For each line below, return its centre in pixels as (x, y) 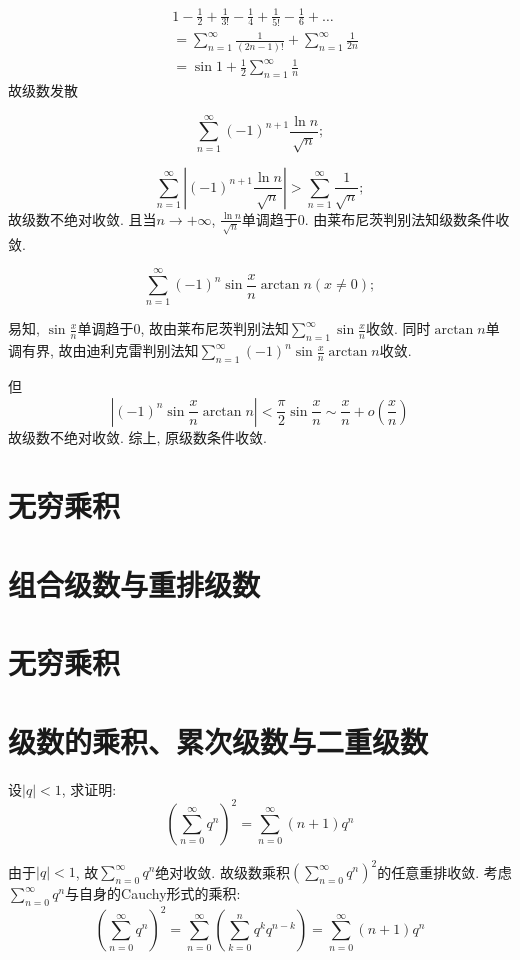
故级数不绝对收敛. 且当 (82, 218)
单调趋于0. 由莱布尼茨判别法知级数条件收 (375, 218)
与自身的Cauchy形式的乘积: (153, 893)
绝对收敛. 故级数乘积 (222, 871)
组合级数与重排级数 (134, 583)
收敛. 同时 (398, 328)
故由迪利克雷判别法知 (128, 350)
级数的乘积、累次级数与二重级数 (218, 740)
